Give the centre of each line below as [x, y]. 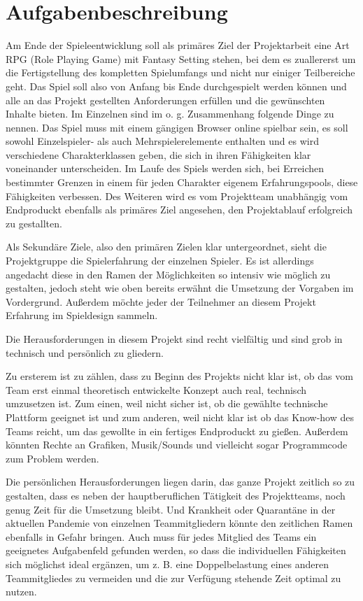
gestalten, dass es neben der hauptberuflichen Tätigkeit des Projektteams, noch [176, 495]
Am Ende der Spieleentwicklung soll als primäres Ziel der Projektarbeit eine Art [178, 45]
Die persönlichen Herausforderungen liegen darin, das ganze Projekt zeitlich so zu [180, 482]
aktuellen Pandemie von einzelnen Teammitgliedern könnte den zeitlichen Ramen [179, 523]
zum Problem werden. [52, 458]
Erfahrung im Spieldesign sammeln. [82, 315]
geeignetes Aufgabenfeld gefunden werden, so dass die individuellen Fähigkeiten [176, 550]
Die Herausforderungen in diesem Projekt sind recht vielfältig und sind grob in [174, 339]
